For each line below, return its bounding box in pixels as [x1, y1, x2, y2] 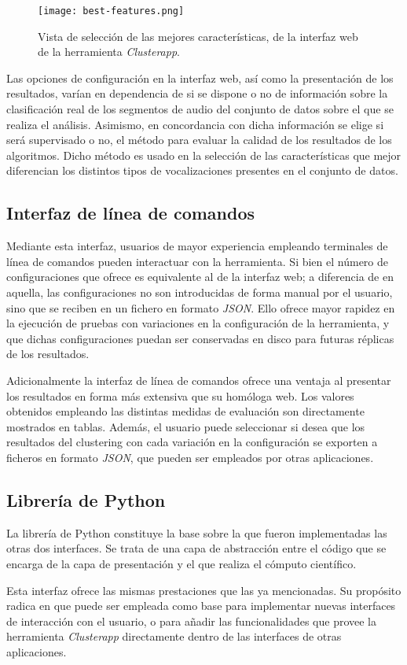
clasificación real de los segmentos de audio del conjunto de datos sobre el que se [6, 101, 394, 117]
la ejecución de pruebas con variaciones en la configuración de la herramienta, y [6, 315, 390, 331]
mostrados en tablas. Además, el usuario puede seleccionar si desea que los [6, 418, 365, 434]
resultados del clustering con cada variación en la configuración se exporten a [6, 434, 378, 450]
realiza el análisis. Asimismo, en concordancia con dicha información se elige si [6, 116, 384, 132]
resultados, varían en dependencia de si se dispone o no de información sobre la [6, 85, 388, 102]
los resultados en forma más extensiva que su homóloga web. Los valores [6, 387, 354, 404]
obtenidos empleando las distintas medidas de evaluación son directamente [6, 403, 365, 419]
